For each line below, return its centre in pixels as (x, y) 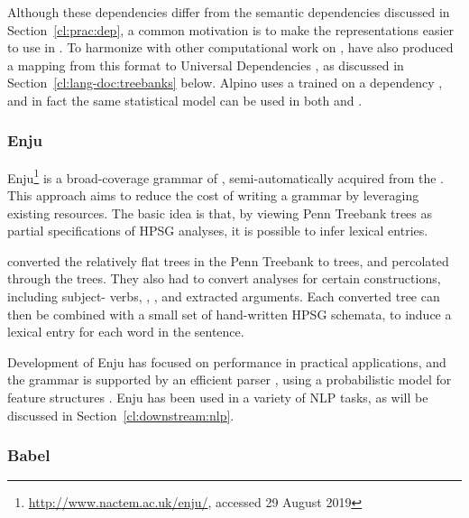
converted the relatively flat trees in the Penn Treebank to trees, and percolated (228, 260)
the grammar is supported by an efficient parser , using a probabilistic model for (230, 379)
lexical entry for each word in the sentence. (126, 332)
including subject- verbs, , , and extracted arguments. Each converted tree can (224, 296)
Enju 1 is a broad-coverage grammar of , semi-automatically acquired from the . (225, 176)
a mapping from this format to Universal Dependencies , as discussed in (206, 65)
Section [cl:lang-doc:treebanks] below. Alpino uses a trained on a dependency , (225, 83)
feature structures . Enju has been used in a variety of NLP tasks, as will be (218, 397)
